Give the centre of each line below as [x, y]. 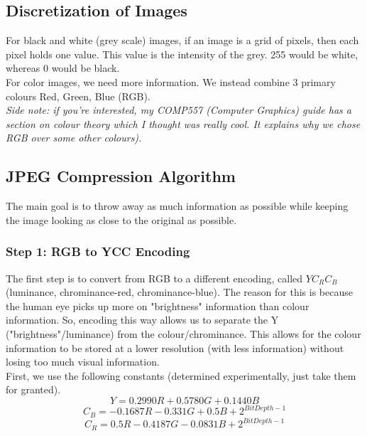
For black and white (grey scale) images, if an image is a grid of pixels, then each [182, 40]
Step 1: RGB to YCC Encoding [98, 251]
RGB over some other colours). [74, 138]
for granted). [33, 389]
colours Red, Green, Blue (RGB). [78, 96]
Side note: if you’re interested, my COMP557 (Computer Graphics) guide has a [179, 110]
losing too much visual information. [83, 362]
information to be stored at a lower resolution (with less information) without [175, 347]
